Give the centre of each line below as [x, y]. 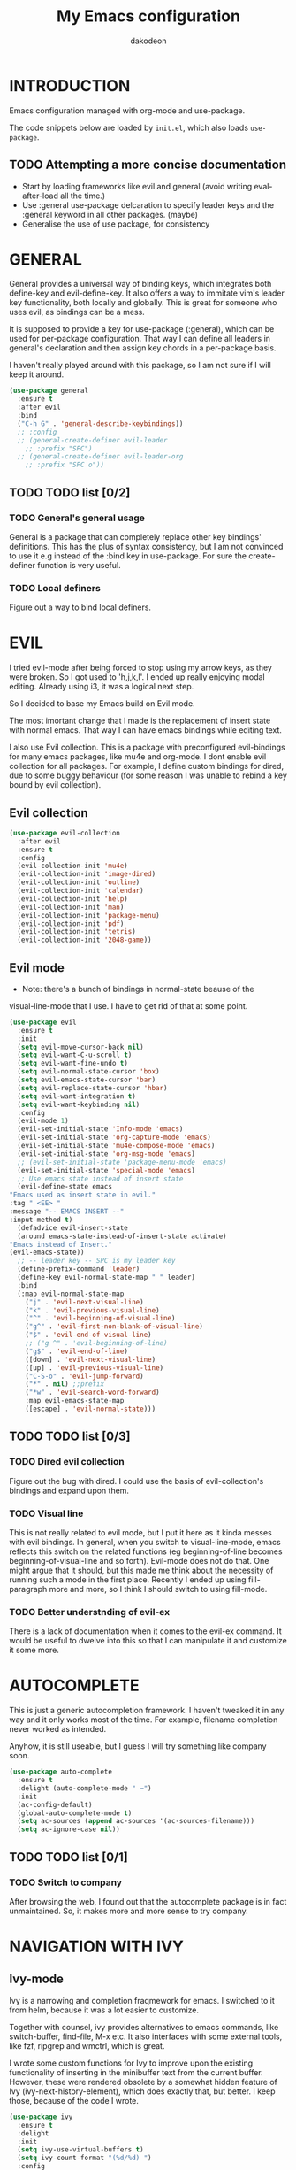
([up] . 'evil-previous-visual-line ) [95, 1368]
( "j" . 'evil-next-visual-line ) [84, 1302]
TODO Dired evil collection [67, 1462]
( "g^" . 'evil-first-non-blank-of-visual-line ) [114, 1327]
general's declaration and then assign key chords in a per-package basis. [143, 348]
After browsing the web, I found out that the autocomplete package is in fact [148, 1901]
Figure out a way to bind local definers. [80, 607]
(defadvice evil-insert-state [72, 1227]
